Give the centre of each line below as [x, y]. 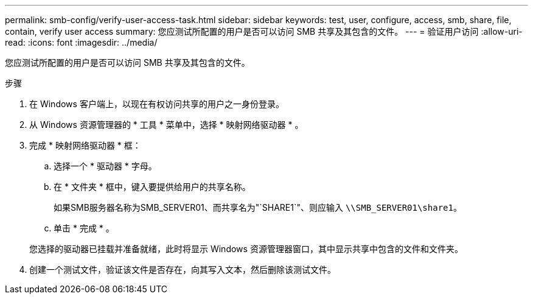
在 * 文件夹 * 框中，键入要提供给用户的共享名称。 [152, 187]
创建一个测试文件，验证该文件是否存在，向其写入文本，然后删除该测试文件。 [183, 269]
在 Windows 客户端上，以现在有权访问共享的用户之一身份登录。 [157, 104]
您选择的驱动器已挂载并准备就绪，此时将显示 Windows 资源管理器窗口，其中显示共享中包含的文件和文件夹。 [246, 249]
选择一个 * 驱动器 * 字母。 [105, 166]
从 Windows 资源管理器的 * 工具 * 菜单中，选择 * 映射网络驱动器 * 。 [166, 125]
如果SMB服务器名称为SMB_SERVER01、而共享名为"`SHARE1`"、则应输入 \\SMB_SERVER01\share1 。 [258, 207]
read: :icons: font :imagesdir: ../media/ [81, 42]
